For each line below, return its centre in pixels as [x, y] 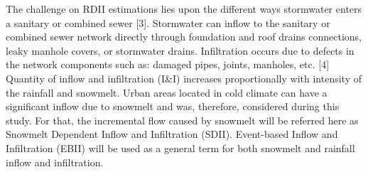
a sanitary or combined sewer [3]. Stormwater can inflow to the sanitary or [168, 22]
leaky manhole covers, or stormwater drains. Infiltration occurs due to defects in [180, 50]
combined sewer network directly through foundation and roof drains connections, [184, 37]
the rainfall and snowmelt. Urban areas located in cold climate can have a [167, 92]
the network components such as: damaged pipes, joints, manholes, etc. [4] [168, 64]
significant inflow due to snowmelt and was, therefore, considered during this [173, 106]
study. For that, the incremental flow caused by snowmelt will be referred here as [182, 120]
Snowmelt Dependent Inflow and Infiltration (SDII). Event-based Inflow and [172, 134]
